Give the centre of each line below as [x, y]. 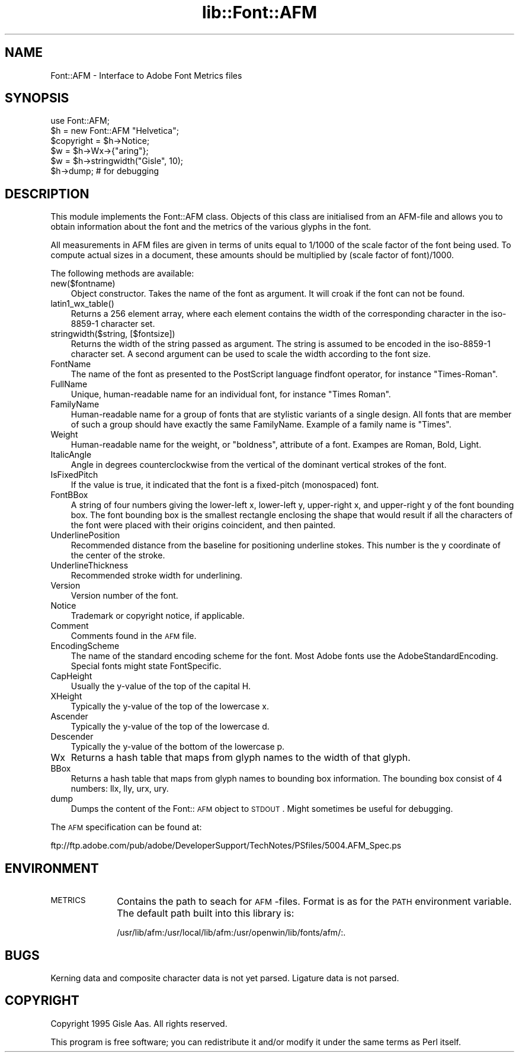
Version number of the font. [124, 596]
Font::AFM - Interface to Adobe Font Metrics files [146, 75]
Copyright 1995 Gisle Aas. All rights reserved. [139, 1023]
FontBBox [69, 495]
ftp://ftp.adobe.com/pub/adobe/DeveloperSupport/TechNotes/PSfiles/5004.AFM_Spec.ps [226, 846]
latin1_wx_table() [82, 304]
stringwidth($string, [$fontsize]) [113, 334]
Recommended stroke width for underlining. [157, 576]
